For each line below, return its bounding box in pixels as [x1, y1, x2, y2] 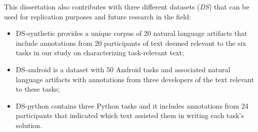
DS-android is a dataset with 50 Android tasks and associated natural [15, 64, 230, 74]
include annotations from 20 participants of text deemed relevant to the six [15, 37, 246, 48]
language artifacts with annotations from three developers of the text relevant [15, 74, 254, 84]
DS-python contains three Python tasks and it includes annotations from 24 [15, 100, 248, 111]
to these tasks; [15, 84, 60, 94]
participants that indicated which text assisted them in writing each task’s [15, 110, 244, 121]
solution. [15, 120, 42, 130]
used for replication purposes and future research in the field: [4, 11, 191, 21]
